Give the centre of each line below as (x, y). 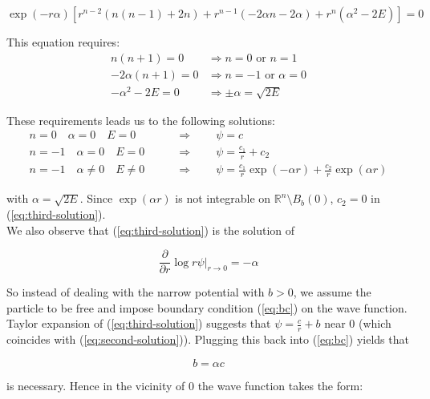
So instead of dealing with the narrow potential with (136, 292)
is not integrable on (223, 198)
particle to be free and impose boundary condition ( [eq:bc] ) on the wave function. (207, 307)
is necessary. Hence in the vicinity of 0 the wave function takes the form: (185, 385)
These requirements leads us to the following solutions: (141, 120)
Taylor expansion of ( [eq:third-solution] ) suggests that (139, 323)
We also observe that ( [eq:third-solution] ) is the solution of (151, 230)
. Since (96, 198)
